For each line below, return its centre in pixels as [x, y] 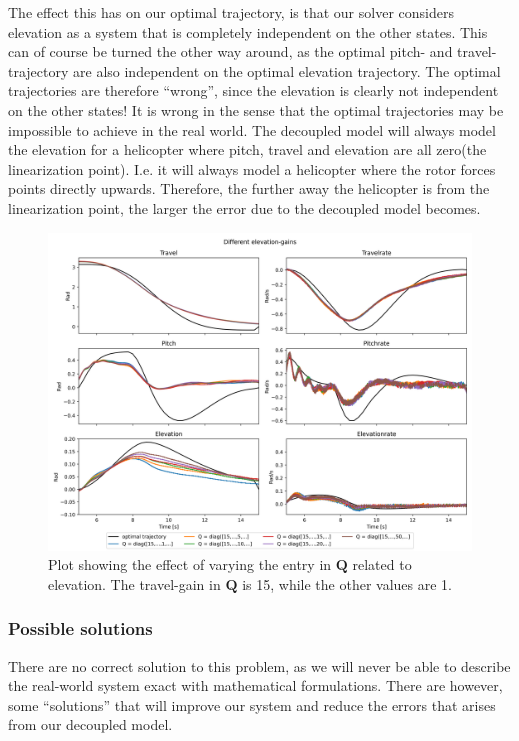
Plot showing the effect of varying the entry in [190, 564]
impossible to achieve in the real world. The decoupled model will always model [252, 129]
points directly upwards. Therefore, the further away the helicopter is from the [249, 188]
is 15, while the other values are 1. [347, 583]
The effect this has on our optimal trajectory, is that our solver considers [231, 12]
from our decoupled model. [90, 724]
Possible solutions [80, 628]
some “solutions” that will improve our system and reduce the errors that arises [252, 704]
